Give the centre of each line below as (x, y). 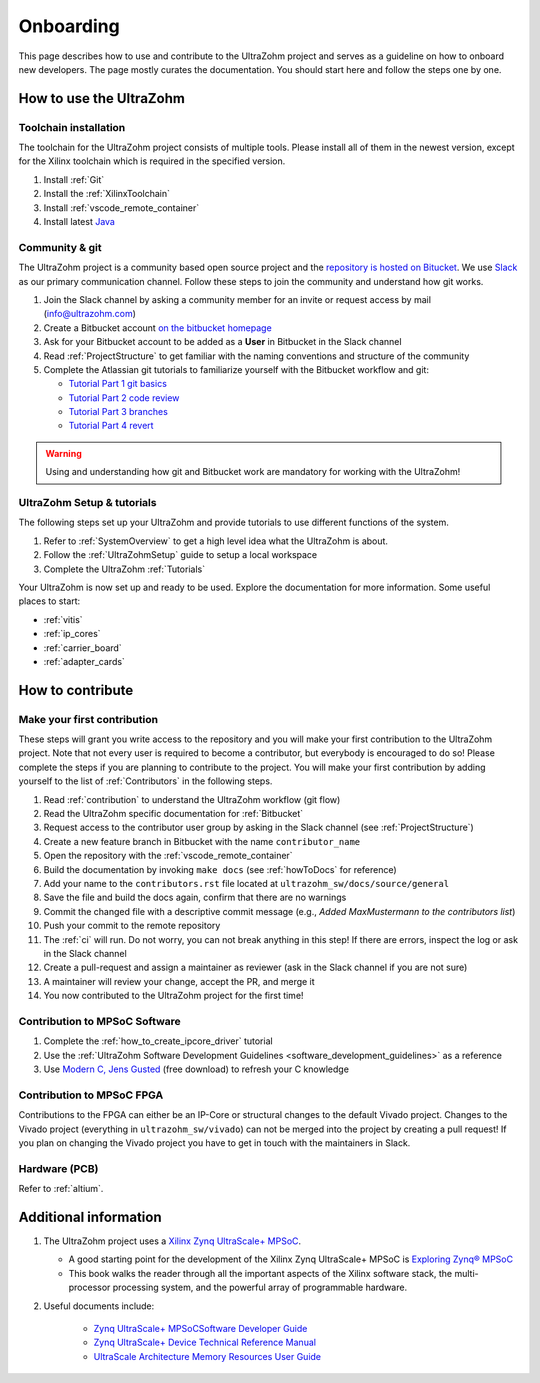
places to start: (49, 601)
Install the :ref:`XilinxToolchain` (106, 194)
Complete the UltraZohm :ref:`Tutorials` (124, 569)
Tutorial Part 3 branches (118, 412)
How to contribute (76, 690)
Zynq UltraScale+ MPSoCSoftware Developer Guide (200, 1328)
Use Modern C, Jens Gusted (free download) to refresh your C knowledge (196, 1069)
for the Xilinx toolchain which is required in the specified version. (152, 161)
